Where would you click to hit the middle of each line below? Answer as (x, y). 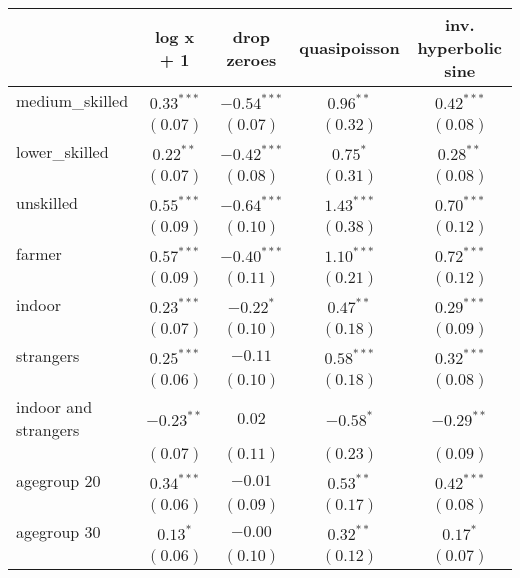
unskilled (47, 202)
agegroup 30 (58, 531)
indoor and (54, 406)
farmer (39, 253)
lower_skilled (62, 151)
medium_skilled (72, 100)
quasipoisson (349, 47)
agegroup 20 (58, 480)
